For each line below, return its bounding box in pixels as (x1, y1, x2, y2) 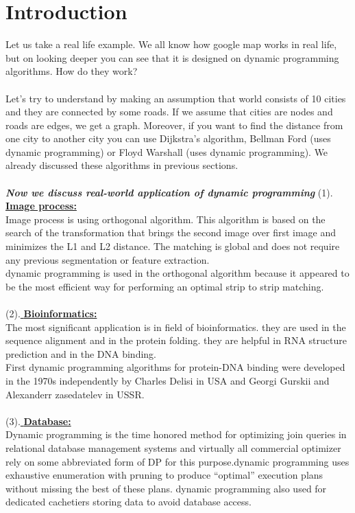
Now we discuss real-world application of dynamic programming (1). (5, 185, 333, 199)
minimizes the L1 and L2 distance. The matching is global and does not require (5, 239, 340, 253)
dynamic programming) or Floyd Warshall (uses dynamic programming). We (5, 144, 328, 159)
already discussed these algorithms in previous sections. (5, 158, 238, 172)
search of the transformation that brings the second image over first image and (5, 225, 336, 240)
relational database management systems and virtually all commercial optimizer (5, 440, 341, 455)
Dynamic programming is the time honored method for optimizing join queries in (5, 427, 347, 442)
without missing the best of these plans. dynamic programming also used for (5, 481, 327, 495)
